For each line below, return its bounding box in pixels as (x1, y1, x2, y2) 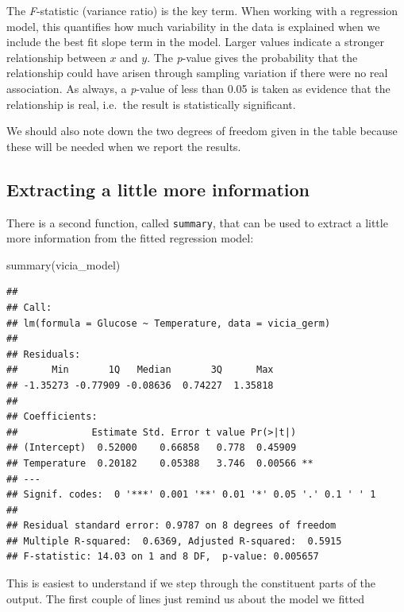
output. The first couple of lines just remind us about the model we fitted (6, 590, 365, 606)
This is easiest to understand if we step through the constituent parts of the (6, 575, 376, 591)
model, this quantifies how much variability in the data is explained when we (6, 17, 380, 34)
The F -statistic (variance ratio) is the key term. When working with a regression (6, 2, 398, 18)
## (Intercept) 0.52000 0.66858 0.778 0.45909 (6, 442, 297, 454)
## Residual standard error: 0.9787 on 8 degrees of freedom (6, 520, 337, 532)
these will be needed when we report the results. (6, 138, 241, 154)
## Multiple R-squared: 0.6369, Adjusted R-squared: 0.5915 (6, 535, 342, 547)
